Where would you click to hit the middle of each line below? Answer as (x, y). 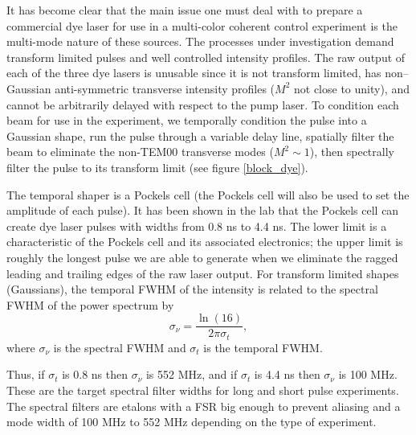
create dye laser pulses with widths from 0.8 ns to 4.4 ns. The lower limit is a (197, 226)
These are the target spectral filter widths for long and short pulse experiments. (203, 390)
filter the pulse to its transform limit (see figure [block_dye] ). (157, 167)
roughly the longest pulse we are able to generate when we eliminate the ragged (202, 257)
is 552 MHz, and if (192, 374)
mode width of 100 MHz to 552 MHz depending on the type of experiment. (192, 422)
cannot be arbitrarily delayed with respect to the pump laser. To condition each (203, 104)
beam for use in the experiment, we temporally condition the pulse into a (187, 120)
